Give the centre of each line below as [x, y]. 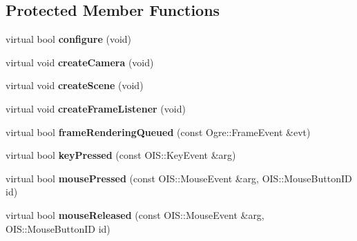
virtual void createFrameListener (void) [96, 108]
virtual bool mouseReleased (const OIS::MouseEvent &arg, [135, 214]
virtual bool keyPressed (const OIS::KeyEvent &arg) [121, 155]
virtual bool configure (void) [69, 39]
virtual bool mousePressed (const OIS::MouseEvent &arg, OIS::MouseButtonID [179, 178]
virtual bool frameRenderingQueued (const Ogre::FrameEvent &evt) [158, 132]
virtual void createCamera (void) [80, 62]
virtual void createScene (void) [75, 85]
